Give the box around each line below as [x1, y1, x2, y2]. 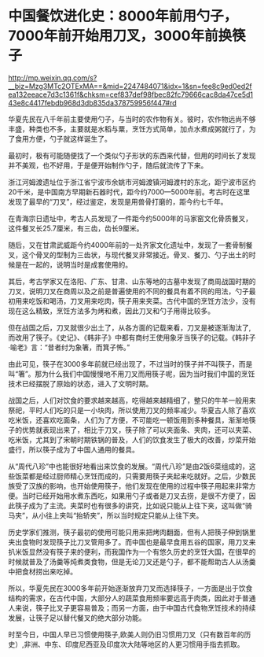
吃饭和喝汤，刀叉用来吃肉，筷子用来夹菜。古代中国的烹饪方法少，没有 [28, 296, 256, 305]
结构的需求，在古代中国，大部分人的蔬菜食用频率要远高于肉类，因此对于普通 [8, 593, 256, 603]
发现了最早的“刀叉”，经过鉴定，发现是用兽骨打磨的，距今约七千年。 [8, 197, 228, 206]
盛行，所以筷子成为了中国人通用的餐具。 [8, 445, 139, 454]
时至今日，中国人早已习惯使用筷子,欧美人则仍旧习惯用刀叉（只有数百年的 [8, 629, 245, 639]
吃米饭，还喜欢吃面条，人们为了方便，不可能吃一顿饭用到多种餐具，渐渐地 [8, 415, 249, 425]
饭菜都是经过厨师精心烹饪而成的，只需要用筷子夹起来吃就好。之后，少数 [14, 471, 249, 481]
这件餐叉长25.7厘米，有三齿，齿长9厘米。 [8, 223, 144, 233]
